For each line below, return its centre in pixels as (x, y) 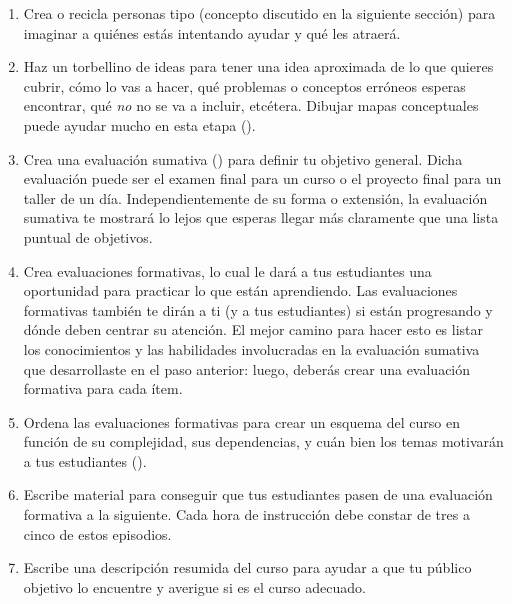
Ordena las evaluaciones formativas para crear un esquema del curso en (241, 421)
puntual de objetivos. (88, 236)
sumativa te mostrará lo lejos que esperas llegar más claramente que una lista (261, 217)
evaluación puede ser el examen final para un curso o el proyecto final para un (262, 178)
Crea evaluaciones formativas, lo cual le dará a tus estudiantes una (227, 270)
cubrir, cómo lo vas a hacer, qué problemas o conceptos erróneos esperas (244, 85)
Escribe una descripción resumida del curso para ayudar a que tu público (247, 567)
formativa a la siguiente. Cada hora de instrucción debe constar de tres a (246, 514)
